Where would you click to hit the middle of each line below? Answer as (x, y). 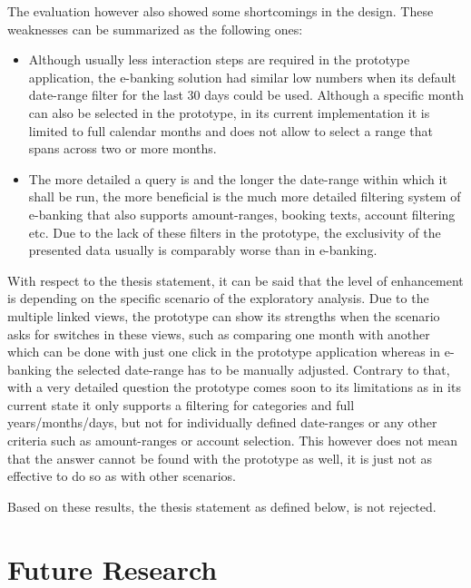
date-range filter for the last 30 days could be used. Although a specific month (246, 95)
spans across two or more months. (123, 148)
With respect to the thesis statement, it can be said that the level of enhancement (235, 280)
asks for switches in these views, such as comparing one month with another (219, 333)
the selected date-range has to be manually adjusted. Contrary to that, (253, 369)
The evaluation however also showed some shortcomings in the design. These (221, 11)
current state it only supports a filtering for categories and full (181, 404)
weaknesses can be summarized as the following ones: (155, 29)
